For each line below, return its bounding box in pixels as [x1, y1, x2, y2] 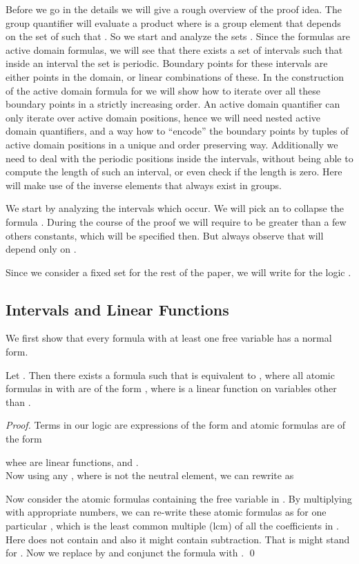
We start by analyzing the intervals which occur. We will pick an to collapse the [6, 201, 344, 215]
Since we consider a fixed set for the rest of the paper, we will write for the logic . [6, 264, 351, 279]
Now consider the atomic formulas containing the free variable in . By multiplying [6, 491, 352, 505]
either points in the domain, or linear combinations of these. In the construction [6, 69, 345, 84]
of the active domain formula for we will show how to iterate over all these [6, 83, 321, 97]
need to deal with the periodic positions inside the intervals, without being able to [6, 150, 353, 165]
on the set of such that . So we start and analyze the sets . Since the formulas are [6, 29, 351, 43]
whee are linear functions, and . [6, 454, 139, 469]
